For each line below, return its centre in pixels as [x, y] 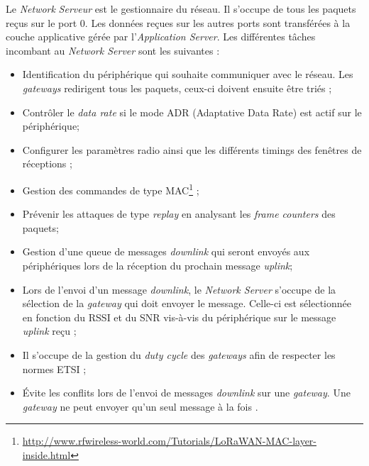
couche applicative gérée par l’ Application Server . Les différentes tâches [161, 37]
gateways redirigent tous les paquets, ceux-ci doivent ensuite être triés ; [177, 88]
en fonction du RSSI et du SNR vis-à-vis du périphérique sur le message [179, 317]
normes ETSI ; [54, 368]
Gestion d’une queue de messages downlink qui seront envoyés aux [166, 251]
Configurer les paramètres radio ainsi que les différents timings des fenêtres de [192, 149]
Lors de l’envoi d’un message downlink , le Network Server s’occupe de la [179, 289]
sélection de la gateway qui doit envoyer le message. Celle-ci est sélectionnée [187, 303]
